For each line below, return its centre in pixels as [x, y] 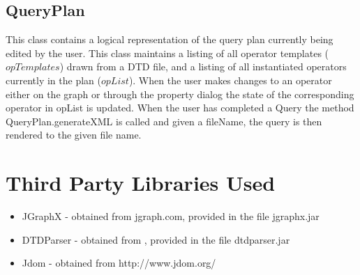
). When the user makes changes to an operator [230, 80]
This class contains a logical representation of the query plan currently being [170, 39]
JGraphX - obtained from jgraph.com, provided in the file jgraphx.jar [171, 216]
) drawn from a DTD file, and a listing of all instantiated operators [203, 66]
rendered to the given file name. [74, 135]
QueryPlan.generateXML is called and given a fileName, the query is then [164, 121]
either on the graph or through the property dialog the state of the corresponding [180, 94]
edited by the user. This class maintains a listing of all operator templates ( [167, 53]
